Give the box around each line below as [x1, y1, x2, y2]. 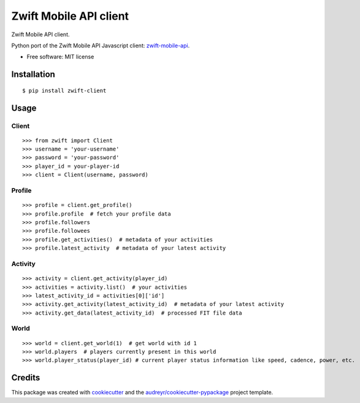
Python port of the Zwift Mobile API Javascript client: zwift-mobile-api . [11, 42, 190, 49]
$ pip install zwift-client [22, 87, 107, 94]
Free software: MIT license [26, 53, 94, 61]
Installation [11, 69, 55, 80]
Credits [11, 372, 40, 383]
